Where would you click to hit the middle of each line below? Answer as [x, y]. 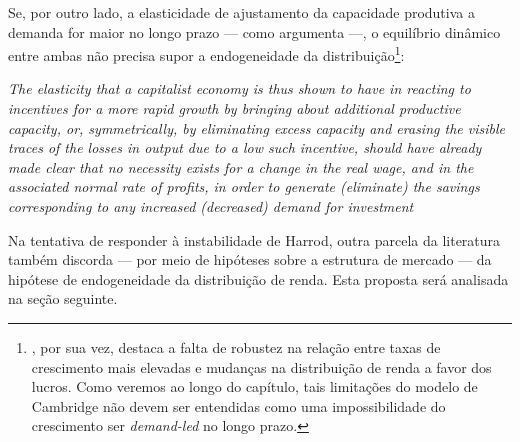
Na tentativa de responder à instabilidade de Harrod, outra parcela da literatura [254, 239]
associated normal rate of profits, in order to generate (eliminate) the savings [244, 186]
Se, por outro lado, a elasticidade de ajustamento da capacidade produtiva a [241, 12]
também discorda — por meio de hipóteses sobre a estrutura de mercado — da [250, 259]
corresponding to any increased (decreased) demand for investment [211, 206]
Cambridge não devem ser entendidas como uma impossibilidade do [238, 405]
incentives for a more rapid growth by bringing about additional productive [234, 108]
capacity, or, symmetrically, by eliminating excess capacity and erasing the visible [256, 127]
